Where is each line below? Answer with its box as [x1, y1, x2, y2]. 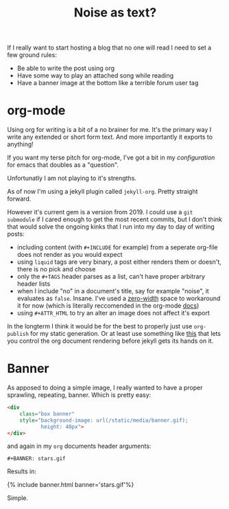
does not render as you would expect [16, 251, 123, 259]
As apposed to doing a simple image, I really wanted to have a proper [7, 383, 203, 392]
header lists [16, 280, 51, 288]
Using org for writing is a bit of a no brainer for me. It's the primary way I [7, 126, 212, 134]
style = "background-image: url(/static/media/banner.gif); [19, 417, 189, 424]
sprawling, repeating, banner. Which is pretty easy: [7, 391, 152, 399]
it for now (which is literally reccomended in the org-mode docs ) [16, 302, 200, 310]
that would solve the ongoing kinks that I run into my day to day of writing [7, 223, 215, 231]
